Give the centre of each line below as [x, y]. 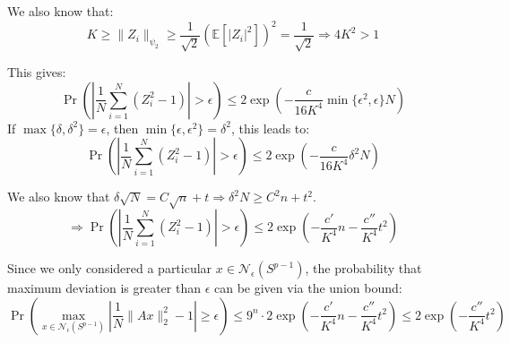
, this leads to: [270, 128]
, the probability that [363, 268]
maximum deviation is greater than [104, 288]
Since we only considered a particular [110, 268]
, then [122, 128]
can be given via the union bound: [308, 288]
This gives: [37, 72]
